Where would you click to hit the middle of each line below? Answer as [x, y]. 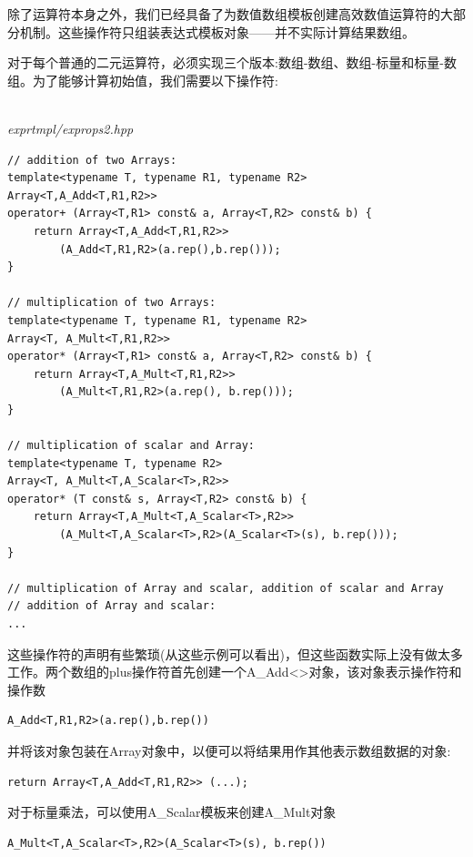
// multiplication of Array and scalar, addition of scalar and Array [226, 588]
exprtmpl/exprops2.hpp [70, 128]
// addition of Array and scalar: [112, 606]
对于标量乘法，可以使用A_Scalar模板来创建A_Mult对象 [172, 812]
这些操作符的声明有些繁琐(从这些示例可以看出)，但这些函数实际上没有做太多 [235, 653]
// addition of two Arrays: [92, 160]
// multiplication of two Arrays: [112, 303]
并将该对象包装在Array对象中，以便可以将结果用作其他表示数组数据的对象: [229, 750]
